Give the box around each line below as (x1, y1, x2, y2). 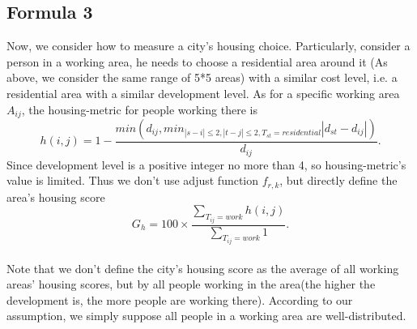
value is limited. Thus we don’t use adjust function (6, 172, 259, 189)
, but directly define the (279, 172, 398, 189)
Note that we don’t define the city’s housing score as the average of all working (6, 259, 399, 276)
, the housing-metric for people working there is (21, 100, 257, 117)
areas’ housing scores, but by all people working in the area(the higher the (6, 276, 376, 293)
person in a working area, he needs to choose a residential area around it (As (6, 53, 388, 70)
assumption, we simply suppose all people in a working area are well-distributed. (6, 307, 406, 324)
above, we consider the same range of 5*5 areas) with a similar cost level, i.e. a (6, 69, 398, 86)
